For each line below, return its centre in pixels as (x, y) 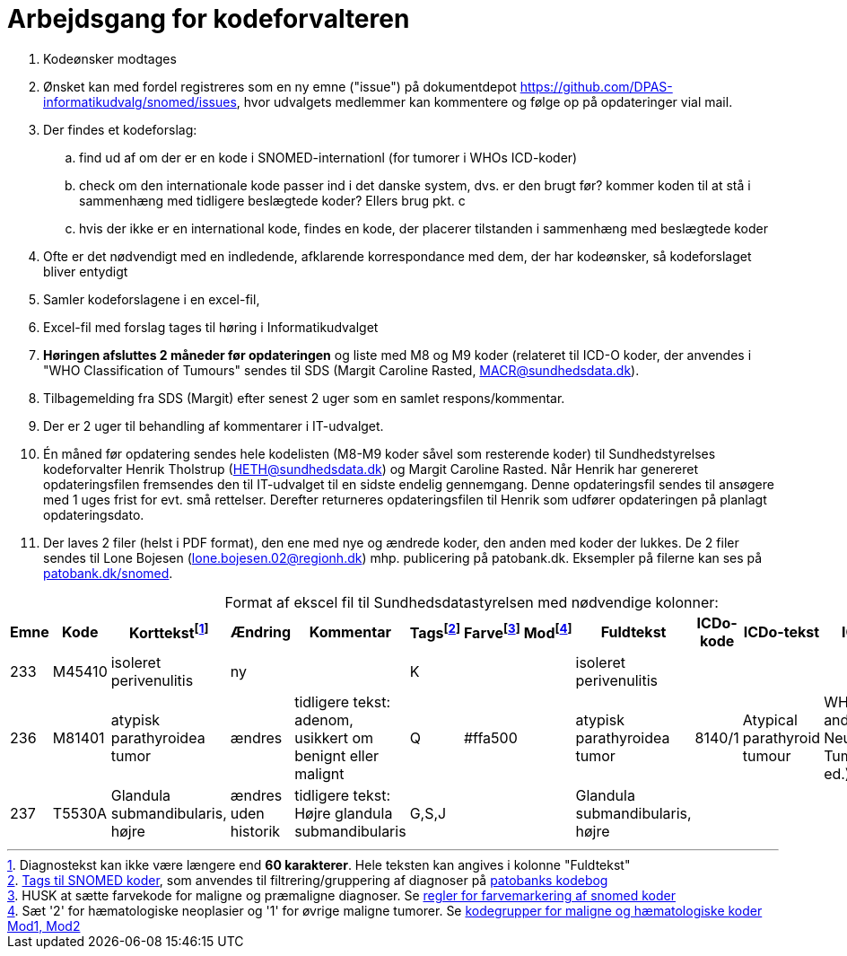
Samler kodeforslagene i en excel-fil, (152, 299)
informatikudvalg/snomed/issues (140, 101)
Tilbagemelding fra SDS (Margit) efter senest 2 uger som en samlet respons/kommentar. (304, 398)
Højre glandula (344, 813)
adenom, (324, 719)
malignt (319, 773)
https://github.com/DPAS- (596, 86)
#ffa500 (490, 737)
